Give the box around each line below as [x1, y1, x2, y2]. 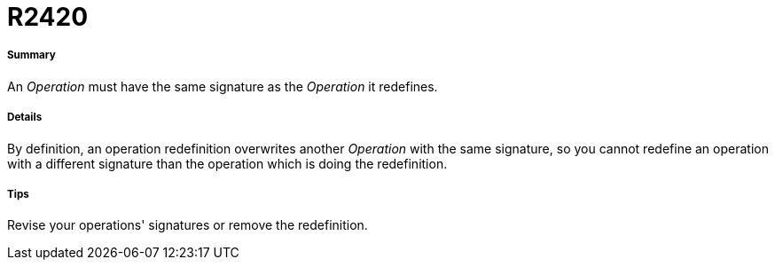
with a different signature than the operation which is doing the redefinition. [7, 155, 448, 171]
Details [7, 111, 43, 124]
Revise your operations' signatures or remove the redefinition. [7, 217, 368, 233]
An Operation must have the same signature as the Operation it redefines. [7, 78, 438, 94]
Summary [7, 49, 56, 62]
